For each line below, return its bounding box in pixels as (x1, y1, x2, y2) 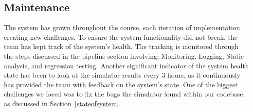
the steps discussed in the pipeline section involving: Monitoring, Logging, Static (4, 50, 244, 61)
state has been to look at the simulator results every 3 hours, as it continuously (4, 70, 241, 80)
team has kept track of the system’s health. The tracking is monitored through (4, 41, 238, 51)
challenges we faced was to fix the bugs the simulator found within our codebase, (4, 89, 245, 99)
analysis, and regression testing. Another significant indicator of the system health (4, 60, 249, 70)
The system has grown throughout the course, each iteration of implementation (4, 22, 240, 32)
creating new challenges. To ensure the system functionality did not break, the (4, 32, 237, 42)
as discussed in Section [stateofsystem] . (4, 98, 121, 108)
